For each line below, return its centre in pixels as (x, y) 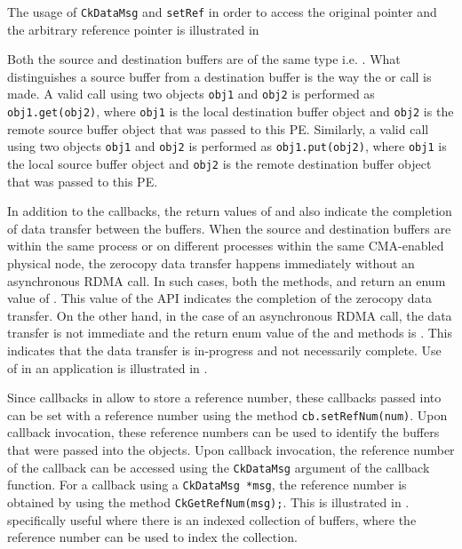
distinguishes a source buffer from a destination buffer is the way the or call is (219, 76)
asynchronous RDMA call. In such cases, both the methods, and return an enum (227, 280)
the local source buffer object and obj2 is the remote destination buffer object (219, 163)
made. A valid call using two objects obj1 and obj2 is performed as (191, 94)
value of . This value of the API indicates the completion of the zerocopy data (219, 298)
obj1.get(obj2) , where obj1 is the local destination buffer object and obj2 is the (231, 111)
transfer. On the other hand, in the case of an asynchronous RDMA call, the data (230, 315)
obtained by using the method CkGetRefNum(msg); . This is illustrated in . (208, 501)
